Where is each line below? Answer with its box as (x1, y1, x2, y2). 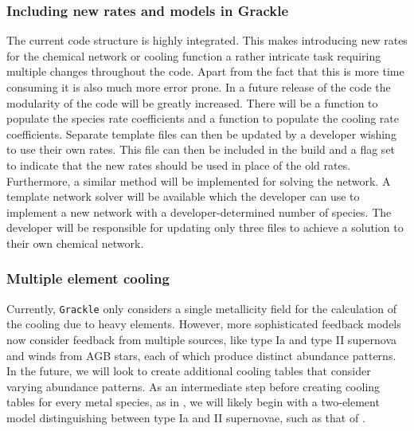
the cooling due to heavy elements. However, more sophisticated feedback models (6, 315, 401, 332)
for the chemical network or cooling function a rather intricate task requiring (6, 47, 381, 64)
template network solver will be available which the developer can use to (6, 188, 360, 205)
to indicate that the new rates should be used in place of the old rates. (6, 156, 351, 173)
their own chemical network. (6, 234, 144, 251)
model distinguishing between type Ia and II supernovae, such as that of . (6, 409, 365, 425)
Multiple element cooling (6, 268, 170, 288)
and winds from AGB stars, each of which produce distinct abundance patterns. (6, 347, 396, 363)
